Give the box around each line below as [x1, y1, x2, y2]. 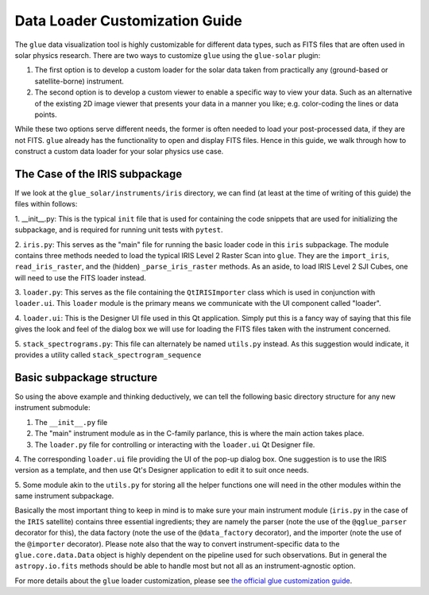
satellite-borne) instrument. [34, 76, 125, 86]
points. [34, 110, 57, 119]
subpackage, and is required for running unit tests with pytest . [14, 225, 223, 234]
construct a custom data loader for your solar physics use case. [14, 147, 224, 156]
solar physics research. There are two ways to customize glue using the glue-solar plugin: [14, 50, 321, 60]
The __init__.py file [34, 417, 108, 427]
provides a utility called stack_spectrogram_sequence [14, 350, 202, 360]
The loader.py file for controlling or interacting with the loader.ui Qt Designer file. [34, 439, 315, 449]
